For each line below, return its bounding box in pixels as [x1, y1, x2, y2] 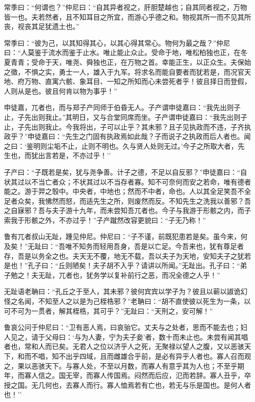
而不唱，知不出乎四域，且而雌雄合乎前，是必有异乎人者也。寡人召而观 [24, 351, 251, 361]
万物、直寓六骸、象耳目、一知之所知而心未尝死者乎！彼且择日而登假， [24, 76, 251, 86]
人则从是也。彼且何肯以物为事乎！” [4, 85, 117, 96]
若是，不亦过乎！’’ [51, 150, 111, 161]
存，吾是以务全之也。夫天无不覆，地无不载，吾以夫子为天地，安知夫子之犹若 [4, 250, 251, 261]
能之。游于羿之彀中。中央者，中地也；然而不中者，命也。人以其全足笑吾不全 [4, 186, 251, 196]
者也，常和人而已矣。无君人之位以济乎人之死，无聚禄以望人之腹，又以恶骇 [4, 341, 244, 351]
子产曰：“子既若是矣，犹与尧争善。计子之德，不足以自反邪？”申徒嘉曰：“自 [4, 166, 247, 177]
